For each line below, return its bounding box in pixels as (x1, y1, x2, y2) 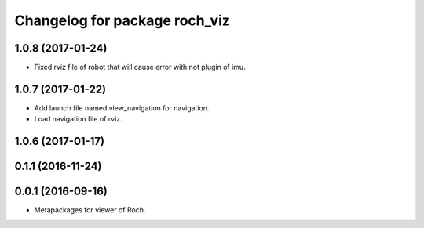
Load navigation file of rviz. (34, 114, 123, 124)
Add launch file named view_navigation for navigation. (34, 103, 210, 113)
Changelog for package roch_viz (14, 12, 231, 29)
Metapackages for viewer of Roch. (34, 205, 146, 215)
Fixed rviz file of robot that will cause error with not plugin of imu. (34, 63, 247, 72)
